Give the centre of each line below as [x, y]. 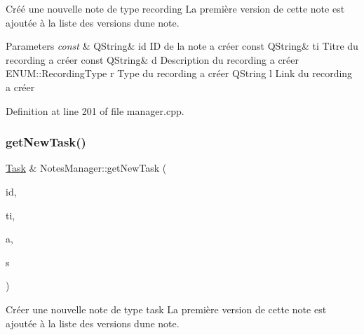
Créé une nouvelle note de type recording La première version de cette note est [175, 8]
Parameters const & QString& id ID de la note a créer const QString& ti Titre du [182, 46]
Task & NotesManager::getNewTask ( [86, 168]
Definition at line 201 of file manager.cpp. [95, 110]
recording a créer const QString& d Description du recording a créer [153, 59]
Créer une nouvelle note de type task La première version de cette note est [166, 309]
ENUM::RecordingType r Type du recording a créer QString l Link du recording [179, 73]
